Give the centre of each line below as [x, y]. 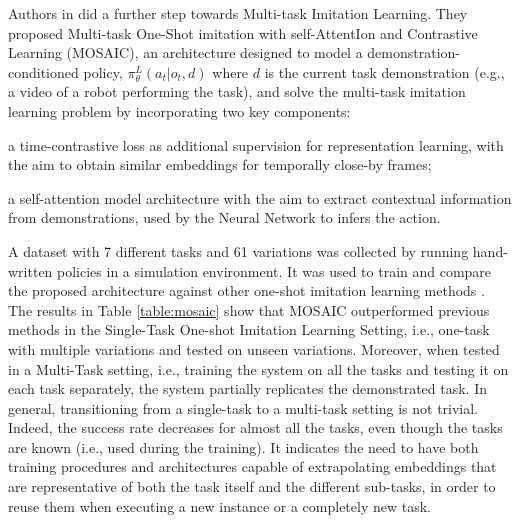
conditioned [43, 71]
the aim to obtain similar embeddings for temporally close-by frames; [220, 164]
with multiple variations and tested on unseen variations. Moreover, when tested [254, 348]
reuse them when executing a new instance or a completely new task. [219, 505]
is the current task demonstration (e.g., [384, 71]
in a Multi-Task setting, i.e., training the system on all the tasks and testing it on [258, 368]
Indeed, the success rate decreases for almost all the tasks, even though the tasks [255, 427]
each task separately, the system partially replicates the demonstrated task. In [247, 388]
